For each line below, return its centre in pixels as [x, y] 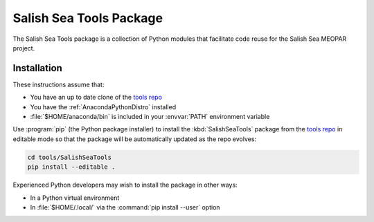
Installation [37, 68]
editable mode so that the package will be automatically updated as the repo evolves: [134, 139]
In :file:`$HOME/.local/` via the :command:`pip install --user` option [125, 207]
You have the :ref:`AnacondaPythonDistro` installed [103, 107]
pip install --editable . [71, 167]
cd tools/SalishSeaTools [70, 157]
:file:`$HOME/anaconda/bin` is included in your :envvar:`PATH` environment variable [150, 117]
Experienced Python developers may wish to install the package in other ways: [125, 185]
